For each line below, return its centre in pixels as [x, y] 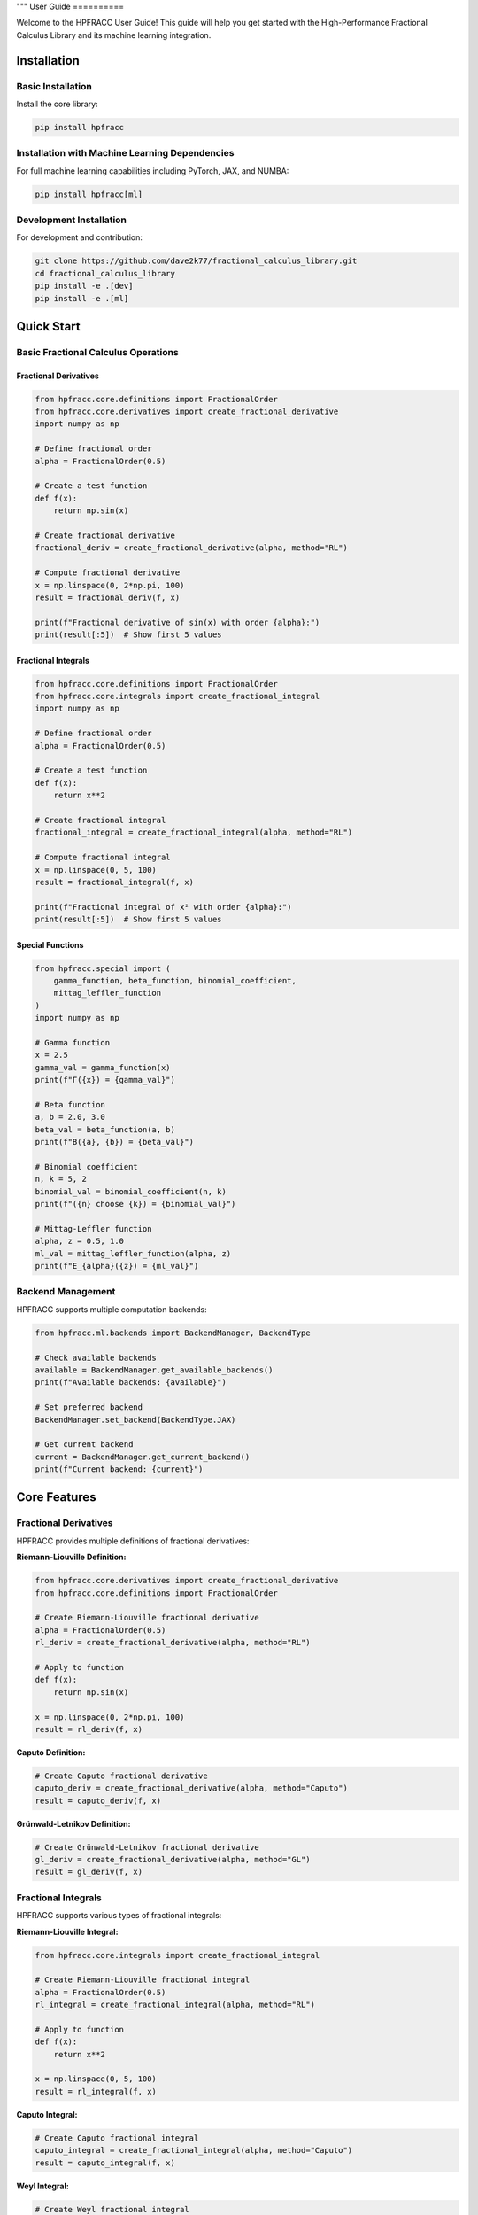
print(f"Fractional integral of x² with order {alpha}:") [163, 907]
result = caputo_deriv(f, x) [98, 1800]
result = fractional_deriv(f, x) [108, 597]
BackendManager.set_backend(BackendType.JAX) [135, 1419]
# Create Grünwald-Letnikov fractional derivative [147, 1847]
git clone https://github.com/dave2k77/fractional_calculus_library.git [196, 261]
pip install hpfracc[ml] [89, 194]
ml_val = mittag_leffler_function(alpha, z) [133, 1253]
